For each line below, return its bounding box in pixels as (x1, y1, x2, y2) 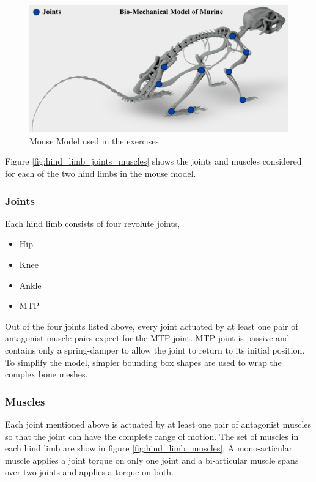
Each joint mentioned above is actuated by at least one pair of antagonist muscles (5, 418, 312, 431)
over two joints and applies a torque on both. (5, 465, 174, 478)
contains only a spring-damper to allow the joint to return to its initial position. (5, 344, 305, 357)
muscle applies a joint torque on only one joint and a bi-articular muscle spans (5, 453, 299, 466)
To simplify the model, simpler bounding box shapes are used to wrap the (5, 355, 282, 368)
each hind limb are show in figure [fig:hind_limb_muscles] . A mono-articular (5, 442, 293, 454)
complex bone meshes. (5, 368, 88, 380)
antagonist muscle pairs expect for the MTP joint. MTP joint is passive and (5, 332, 290, 344)
